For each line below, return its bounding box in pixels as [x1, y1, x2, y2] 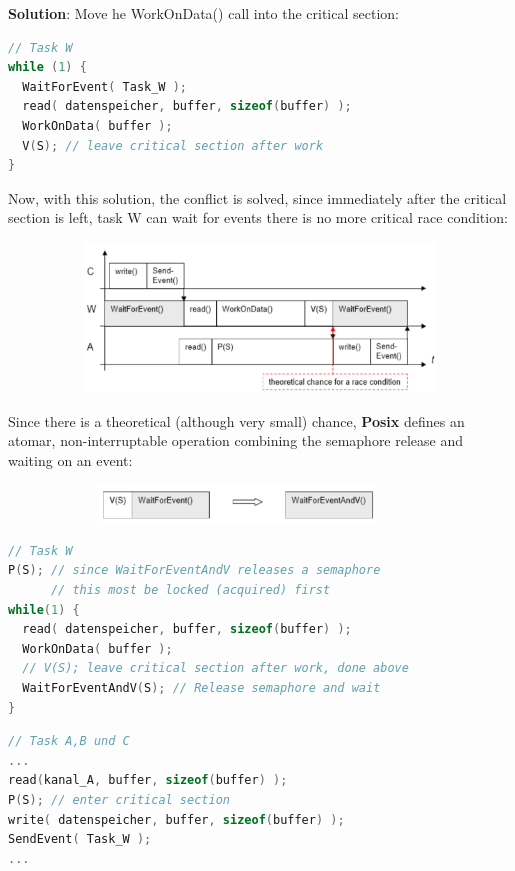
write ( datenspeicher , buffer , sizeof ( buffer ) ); [8, 812, 345, 827]
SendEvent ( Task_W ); [8, 832, 152, 847]
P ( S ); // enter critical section [8, 792, 230, 807]
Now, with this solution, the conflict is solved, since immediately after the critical [8, 187, 507, 208]
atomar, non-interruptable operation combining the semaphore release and [8, 430, 464, 451]
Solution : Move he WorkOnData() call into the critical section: [8, 3, 399, 23]
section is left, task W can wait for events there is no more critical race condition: [8, 207, 508, 228]
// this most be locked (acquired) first [50, 583, 331, 598]
